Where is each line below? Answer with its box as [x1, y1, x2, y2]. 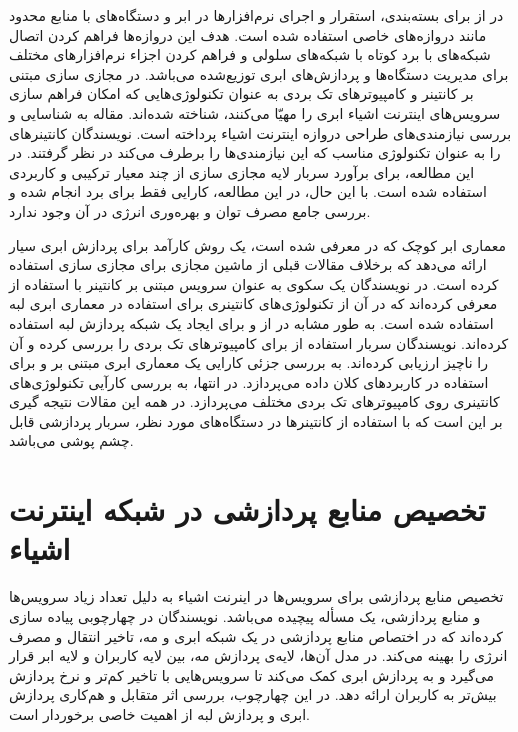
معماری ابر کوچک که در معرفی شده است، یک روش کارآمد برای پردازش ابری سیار [9, 234, 506, 255]
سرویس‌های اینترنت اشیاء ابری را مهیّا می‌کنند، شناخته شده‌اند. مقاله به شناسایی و [9, 102, 501, 123]
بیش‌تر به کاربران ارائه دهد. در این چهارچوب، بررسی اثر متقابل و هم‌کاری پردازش [9, 684, 497, 705]
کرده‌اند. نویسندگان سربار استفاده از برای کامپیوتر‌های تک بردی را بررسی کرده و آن [9, 332, 509, 353]
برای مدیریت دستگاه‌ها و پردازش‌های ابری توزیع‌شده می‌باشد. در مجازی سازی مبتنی [9, 63, 509, 84]
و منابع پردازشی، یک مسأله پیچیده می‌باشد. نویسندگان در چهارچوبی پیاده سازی [9, 605, 481, 626]
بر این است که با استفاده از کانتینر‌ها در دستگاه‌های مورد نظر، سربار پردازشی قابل [9, 410, 503, 431]
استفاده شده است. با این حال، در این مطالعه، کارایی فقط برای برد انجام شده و [9, 181, 487, 202]
